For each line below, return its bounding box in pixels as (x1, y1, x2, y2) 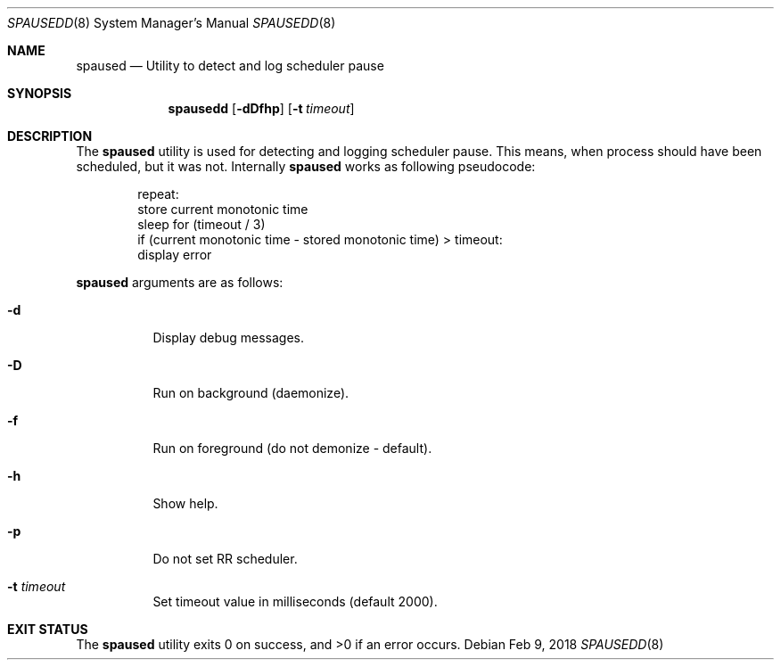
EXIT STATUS (7, 622, 88, 637)
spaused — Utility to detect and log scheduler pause (76, 58, 384, 73)
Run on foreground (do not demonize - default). (152, 441, 432, 456)
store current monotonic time (137, 202, 308, 217)
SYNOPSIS (7, 86, 72, 101)
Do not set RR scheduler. (152, 551, 298, 566)
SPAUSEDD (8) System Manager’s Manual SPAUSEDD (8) (7, 15, 336, 30)
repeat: (137, 186, 179, 202)
